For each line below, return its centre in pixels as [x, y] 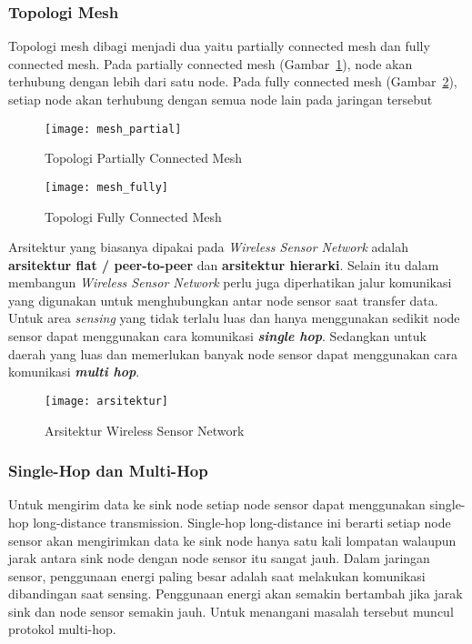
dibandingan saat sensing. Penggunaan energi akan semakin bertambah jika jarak [236, 594]
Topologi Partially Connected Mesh [143, 158]
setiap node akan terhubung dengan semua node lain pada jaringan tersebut [221, 99]
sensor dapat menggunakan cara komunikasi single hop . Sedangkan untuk [217, 336]
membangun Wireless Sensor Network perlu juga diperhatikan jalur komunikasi [230, 282]
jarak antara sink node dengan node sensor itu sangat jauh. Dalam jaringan [219, 558]
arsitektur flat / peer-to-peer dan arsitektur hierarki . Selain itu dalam [224, 264]
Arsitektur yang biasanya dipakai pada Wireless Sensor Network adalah [208, 247]
